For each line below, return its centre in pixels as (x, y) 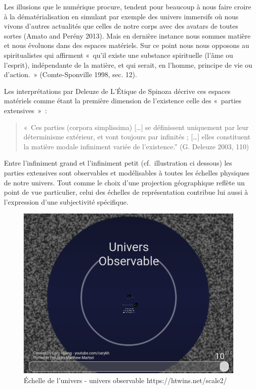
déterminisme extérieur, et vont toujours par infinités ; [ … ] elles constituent (137, 137)
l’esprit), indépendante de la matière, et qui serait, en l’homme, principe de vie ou (128, 65)
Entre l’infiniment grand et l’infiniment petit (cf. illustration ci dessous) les (118, 163)
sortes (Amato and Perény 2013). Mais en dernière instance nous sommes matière (128, 35)
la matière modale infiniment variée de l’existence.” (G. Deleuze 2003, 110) (136, 146)
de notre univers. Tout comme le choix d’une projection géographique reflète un (125, 182)
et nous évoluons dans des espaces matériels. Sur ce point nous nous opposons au (127, 45)
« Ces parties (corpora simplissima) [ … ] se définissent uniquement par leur (136, 127)
